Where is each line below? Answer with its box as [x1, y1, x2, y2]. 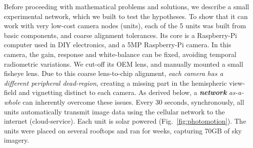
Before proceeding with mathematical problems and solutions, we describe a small [4, 1, 249, 11]
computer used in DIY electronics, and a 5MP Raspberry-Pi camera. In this [4, 39, 232, 50]
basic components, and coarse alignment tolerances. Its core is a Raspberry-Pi [4, 30, 237, 40]
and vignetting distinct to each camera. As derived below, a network [19, 87, 227, 97]
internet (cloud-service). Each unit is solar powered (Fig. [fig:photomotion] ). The [4, 116, 246, 126]
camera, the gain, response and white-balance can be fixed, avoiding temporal [4, 49, 236, 59]
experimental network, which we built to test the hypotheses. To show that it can [4, 11, 248, 21]
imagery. [4, 135, 29, 145]
